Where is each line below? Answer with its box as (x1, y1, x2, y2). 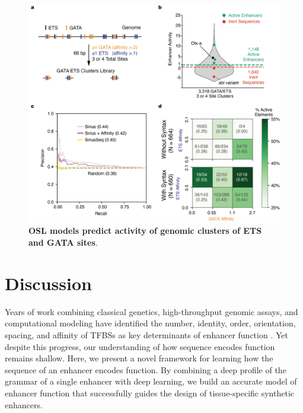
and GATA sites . (28, 236, 98, 249)
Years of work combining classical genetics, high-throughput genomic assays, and (5, 305, 298, 317)
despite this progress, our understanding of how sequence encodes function (5, 340, 275, 352)
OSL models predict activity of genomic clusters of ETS (28, 224, 262, 237)
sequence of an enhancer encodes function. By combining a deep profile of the (5, 363, 286, 376)
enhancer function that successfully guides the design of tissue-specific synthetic (5, 386, 294, 399)
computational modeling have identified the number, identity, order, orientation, (5, 317, 296, 329)
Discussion (5, 271, 92, 295)
